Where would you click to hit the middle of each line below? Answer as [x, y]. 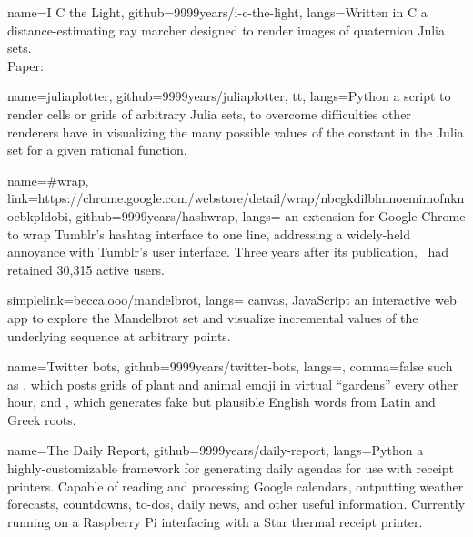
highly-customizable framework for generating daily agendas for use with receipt [231, 468]
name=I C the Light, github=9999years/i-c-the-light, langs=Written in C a [217, 12]
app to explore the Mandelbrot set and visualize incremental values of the [213, 317]
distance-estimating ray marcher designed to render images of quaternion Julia [226, 30]
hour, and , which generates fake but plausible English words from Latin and [221, 402]
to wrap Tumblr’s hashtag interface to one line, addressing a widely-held [209, 233]
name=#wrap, [48, 180]
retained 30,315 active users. [86, 269]
